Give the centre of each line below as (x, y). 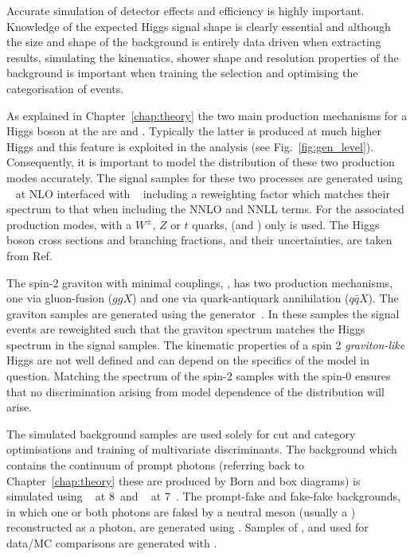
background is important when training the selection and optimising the (182, 73)
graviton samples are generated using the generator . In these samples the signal (203, 313)
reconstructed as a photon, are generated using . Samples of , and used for (187, 527)
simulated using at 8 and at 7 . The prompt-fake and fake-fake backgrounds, (203, 496)
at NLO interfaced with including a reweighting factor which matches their (203, 193)
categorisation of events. (65, 88)
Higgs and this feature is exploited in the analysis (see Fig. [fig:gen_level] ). (190, 146)
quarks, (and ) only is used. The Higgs (286, 224)
